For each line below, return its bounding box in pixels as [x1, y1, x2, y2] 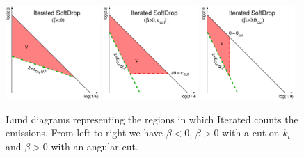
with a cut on [222, 125, 280, 140]
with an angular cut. [51, 139, 138, 154]
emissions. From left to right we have [6, 125, 163, 140]
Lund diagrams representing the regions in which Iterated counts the [6, 111, 298, 126]
